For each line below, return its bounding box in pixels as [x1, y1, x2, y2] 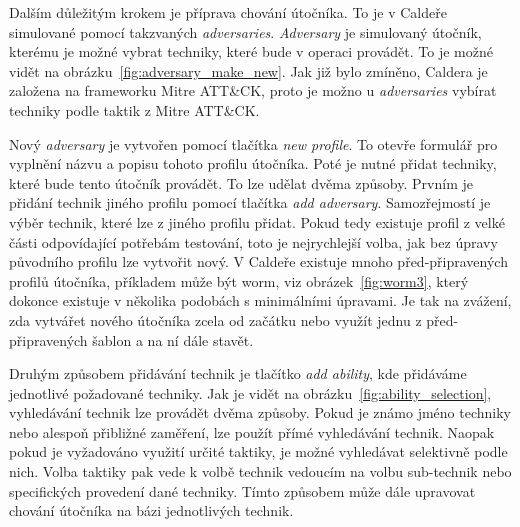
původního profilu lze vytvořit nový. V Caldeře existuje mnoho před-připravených [9, 251, 508, 272]
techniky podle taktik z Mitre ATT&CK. [9, 99, 260, 120]
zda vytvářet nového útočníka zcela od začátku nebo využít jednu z [9, 309, 422, 330]
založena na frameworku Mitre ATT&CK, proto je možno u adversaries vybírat [9, 80, 497, 101]
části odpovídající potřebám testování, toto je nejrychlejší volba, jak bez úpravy [9, 231, 498, 252]
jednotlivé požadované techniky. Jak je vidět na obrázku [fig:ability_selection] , [9, 382, 492, 403]
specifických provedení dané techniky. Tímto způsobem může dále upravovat [9, 480, 476, 501]
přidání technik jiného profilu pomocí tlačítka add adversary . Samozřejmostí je [9, 192, 491, 213]
